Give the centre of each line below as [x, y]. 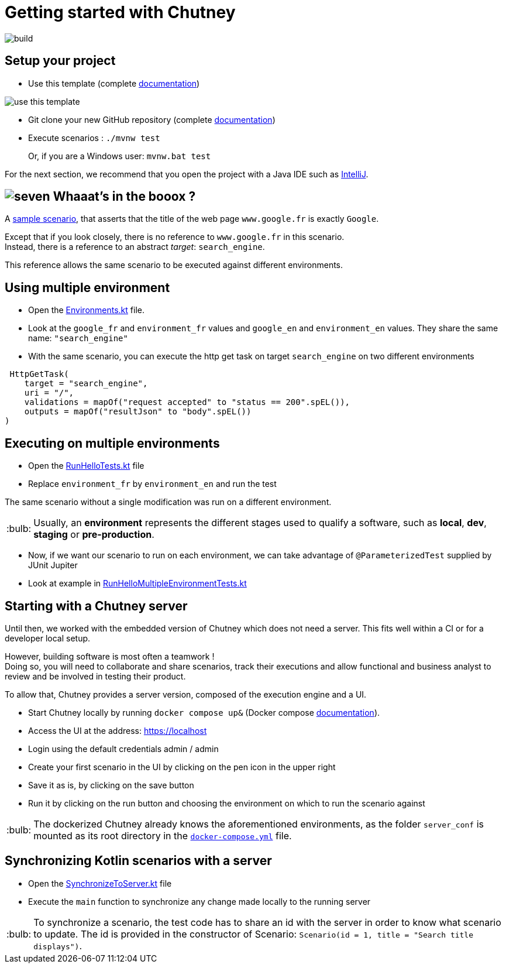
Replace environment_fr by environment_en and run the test [152, 484]
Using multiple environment [87, 287]
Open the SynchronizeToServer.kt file [100, 883]
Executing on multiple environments [112, 443]
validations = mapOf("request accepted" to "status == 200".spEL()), [187, 402]
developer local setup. [48, 638]
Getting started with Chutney [120, 12]
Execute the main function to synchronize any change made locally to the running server [199, 901]
